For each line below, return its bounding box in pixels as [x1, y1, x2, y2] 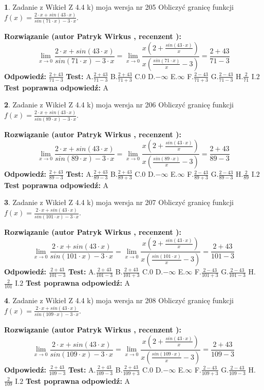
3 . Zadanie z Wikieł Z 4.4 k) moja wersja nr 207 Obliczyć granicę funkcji [4, 197, 234, 208]
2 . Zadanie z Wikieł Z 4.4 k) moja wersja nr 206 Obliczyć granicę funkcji [4, 99, 234, 110]
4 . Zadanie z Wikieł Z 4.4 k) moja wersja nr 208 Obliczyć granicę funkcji [4, 294, 234, 305]
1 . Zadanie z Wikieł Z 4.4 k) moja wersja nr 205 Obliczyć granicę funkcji [4, 2, 234, 12]
